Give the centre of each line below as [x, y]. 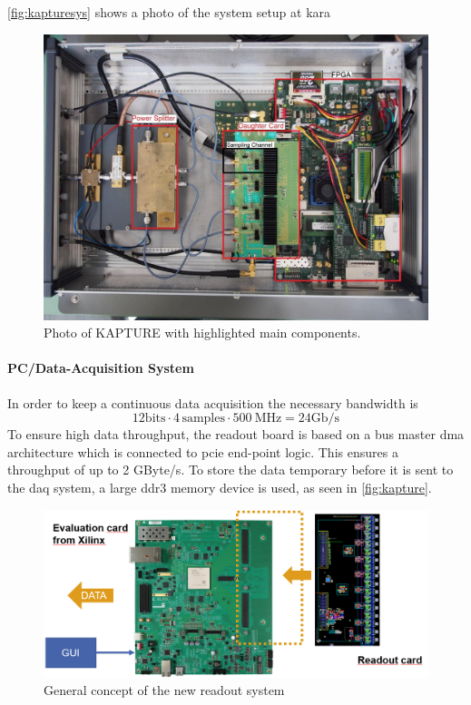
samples [203, 419]
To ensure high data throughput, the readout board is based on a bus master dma [236, 434]
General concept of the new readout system [164, 690]
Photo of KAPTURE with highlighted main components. [202, 333]
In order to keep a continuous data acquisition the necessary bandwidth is [213, 402]
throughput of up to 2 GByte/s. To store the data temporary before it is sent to [231, 470]
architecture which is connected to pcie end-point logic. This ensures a [203, 451]
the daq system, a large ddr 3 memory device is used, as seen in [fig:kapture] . [220, 488]
